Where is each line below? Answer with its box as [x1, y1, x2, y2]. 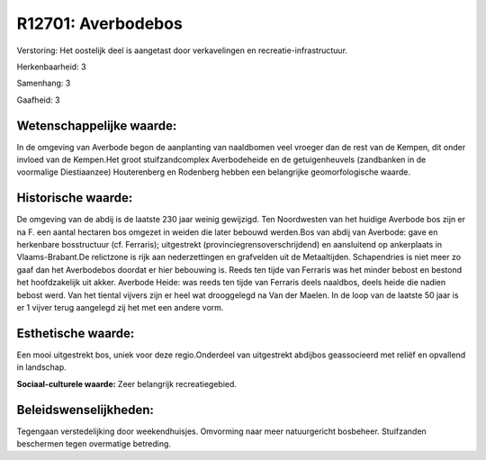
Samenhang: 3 [16, 77, 71, 89]
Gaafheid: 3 [16, 95, 60, 105]
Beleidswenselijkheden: [16, 401, 155, 418]
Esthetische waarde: [16, 325, 135, 341]
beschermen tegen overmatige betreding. [16, 438, 171, 449]
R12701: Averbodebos [16, 14, 184, 33]
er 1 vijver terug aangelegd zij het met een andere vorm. [16, 302, 224, 313]
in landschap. [16, 362, 67, 373]
